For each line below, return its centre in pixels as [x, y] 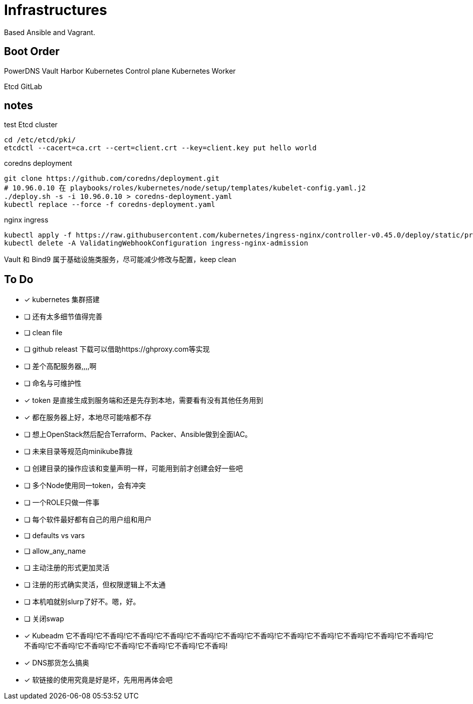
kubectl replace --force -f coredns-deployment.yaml [110, 205]
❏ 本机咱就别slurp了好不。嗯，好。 [82, 602]
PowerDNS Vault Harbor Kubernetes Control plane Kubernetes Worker [120, 71]
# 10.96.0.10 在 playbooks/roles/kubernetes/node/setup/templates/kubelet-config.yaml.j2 [185, 188]
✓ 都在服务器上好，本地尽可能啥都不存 [88, 417]
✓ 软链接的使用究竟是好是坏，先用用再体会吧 [98, 680]
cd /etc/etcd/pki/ [40, 140]
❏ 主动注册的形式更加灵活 [67, 568]
